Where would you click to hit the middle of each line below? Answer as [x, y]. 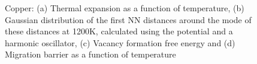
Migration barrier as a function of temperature [90, 54]
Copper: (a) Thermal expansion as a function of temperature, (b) [125, 8]
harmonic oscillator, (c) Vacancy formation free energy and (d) [120, 42]
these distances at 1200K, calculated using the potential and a [119, 31]
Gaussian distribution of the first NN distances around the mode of [128, 19]
